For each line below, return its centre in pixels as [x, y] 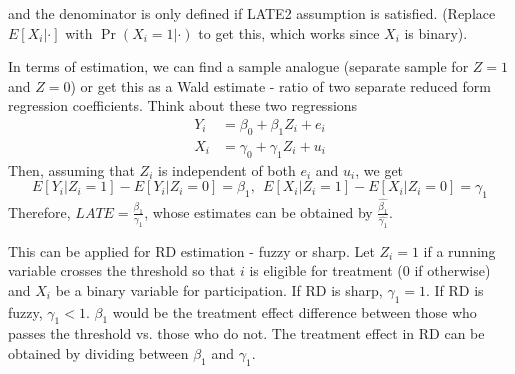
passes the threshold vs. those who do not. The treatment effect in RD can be [246, 333]
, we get [379, 169]
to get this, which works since [289, 32]
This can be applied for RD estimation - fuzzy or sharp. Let [191, 250]
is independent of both [227, 169]
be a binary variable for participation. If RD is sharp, [219, 289]
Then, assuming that [71, 169]
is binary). [436, 32]
